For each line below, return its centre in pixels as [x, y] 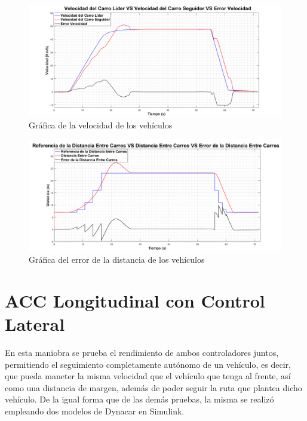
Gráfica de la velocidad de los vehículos [101, 125]
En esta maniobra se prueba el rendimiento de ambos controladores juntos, [142, 352]
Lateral [35, 324]
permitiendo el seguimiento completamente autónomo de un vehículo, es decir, [148, 364]
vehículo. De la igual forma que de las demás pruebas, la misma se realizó [139, 399]
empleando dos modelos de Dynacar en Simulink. [95, 411]
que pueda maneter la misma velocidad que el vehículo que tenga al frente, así [148, 376]
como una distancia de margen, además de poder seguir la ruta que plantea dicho [153, 387]
